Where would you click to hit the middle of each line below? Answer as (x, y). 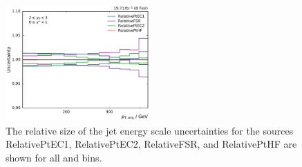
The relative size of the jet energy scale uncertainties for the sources (150, 130)
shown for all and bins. (54, 157)
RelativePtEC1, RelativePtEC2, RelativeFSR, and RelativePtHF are (151, 144)
